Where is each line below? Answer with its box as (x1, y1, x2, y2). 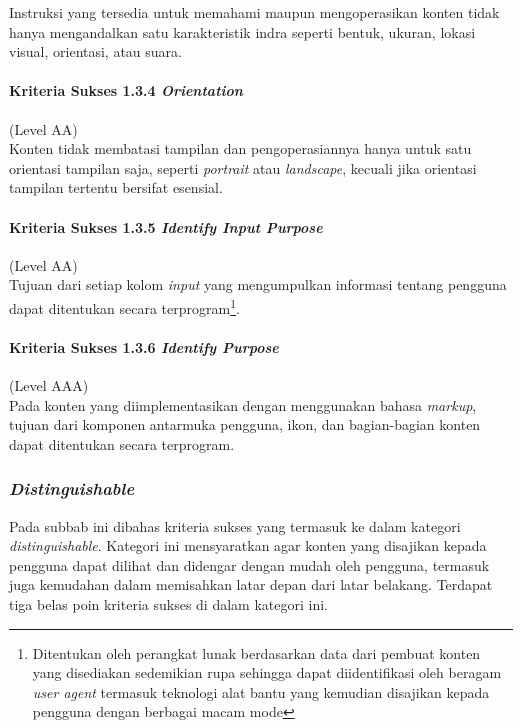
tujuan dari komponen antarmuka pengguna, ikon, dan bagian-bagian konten (9, 414, 481, 435)
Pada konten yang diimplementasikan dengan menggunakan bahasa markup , (9, 394, 477, 415)
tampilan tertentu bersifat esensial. (9, 177, 223, 198)
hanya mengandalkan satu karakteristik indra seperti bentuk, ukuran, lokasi (9, 21, 476, 42)
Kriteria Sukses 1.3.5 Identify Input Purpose (9, 216, 323, 237)
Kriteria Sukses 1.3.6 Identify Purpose (9, 336, 279, 357)
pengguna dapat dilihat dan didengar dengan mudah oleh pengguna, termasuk (9, 554, 490, 575)
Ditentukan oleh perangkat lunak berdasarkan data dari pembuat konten (32, 642, 481, 663)
